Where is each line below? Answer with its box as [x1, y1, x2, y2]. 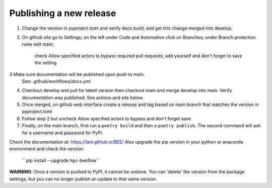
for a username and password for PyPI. [22, 130, 103, 136]
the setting [34, 60, 57, 66]
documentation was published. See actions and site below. [22, 95, 144, 101]
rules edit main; [22, 41, 54, 47]
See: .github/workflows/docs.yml [22, 78, 91, 84]
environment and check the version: [9, 146, 84, 152]
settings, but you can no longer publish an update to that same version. [9, 176, 157, 182]
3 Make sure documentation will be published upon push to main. [9, 71, 145, 77]
